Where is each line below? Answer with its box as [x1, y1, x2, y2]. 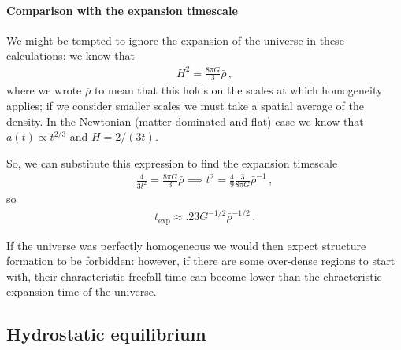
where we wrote [6, 82, 82, 98]
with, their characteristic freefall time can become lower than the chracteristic [6, 267, 382, 284]
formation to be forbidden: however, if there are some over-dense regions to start [6, 252, 395, 269]
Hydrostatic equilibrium [6, 322, 206, 346]
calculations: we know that [6, 47, 136, 64]
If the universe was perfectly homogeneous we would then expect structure [6, 237, 366, 253]
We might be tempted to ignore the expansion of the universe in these [6, 31, 344, 48]
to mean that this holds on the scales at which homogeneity [94, 82, 383, 98]
